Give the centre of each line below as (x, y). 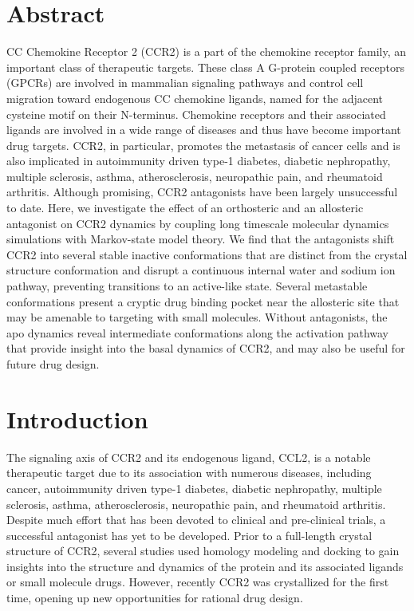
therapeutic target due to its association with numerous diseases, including (189, 473)
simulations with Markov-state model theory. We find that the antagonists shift (201, 239)
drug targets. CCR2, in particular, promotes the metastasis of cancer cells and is (203, 145)
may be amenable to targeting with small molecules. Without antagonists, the (197, 317)
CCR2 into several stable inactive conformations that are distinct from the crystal (207, 254)
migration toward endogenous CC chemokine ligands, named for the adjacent (195, 98)
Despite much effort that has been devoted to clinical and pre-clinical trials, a (196, 520)
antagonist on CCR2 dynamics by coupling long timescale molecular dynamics (198, 223)
